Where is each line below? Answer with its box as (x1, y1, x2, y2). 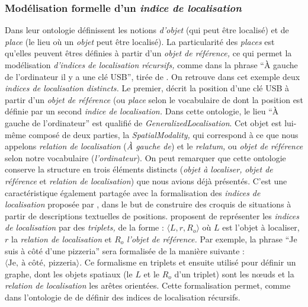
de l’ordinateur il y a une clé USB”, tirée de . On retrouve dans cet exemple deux (5, 70, 300, 82)
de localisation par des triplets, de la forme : (5, 221, 164, 234)
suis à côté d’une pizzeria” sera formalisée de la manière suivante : (5, 244, 245, 257)
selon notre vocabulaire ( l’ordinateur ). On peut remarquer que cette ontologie (5, 151, 286, 164)
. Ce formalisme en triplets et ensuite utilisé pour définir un (79, 256, 296, 268)
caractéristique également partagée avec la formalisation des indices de (5, 186, 261, 199)
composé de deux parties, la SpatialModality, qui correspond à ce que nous (28, 128, 299, 140)
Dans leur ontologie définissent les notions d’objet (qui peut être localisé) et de (5, 24, 289, 36)
